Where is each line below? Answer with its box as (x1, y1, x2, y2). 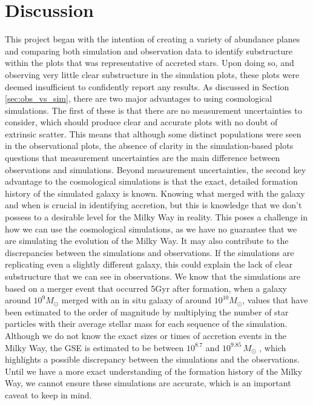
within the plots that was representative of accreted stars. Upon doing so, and (5, 56, 294, 69)
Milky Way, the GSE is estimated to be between (5, 341, 184, 354)
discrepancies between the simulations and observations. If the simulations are (5, 246, 294, 258)
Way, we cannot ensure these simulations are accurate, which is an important (5, 377, 291, 389)
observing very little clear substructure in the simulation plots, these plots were (5, 68, 300, 81)
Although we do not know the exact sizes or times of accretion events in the (5, 329, 287, 341)
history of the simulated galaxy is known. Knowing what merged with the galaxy (5, 186, 305, 199)
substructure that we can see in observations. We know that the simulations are (5, 270, 300, 282)
